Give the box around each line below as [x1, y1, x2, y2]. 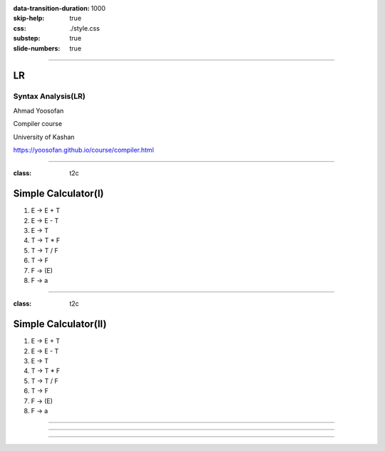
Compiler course [13, 120, 63, 128]
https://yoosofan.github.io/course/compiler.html [13, 145, 155, 154]
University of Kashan [13, 133, 75, 141]
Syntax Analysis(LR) [13, 91, 86, 101]
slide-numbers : [13, 43, 61, 53]
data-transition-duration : [13, 4, 90, 12]
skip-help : [13, 14, 45, 23]
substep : [13, 34, 41, 43]
